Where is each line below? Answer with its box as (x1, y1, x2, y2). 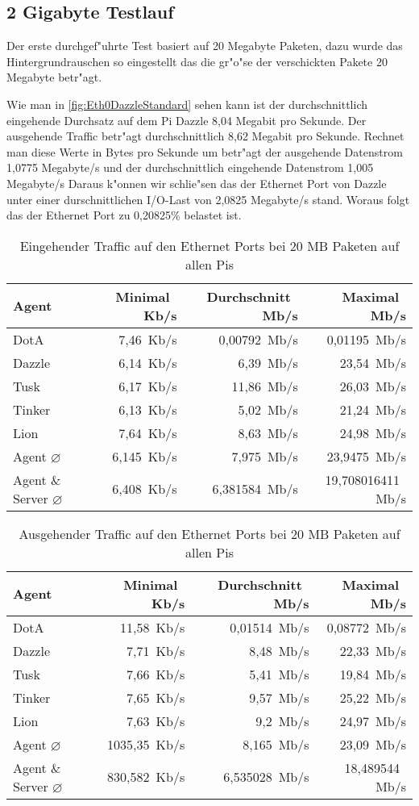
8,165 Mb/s (243, 734, 309, 754)
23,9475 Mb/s (326, 446, 406, 466)
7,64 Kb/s (118, 423, 177, 442)
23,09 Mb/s (339, 734, 406, 754)
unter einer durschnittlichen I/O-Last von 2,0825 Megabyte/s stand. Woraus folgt (6, 190, 410, 207)
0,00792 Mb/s (218, 329, 298, 349)
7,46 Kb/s (118, 329, 177, 349)
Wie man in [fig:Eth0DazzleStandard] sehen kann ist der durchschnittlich (6, 95, 368, 112)
